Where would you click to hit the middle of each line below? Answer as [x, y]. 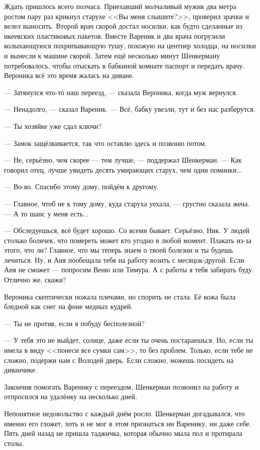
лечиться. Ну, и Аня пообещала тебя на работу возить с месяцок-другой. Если [124, 259]
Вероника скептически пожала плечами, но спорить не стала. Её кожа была [120, 296]
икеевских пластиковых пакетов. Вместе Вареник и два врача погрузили [115, 35]
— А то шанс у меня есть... [47, 213]
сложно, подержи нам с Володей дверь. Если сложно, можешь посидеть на [119, 360]
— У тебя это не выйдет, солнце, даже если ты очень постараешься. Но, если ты [129, 340]
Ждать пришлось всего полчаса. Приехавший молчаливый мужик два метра [120, 6]
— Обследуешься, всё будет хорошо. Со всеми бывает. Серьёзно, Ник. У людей [127, 230]
